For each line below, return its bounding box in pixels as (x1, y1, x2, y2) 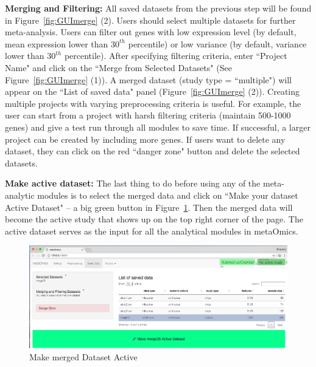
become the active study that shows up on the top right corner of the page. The (5, 213, 303, 225)
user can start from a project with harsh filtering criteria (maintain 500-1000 (5, 109, 291, 122)
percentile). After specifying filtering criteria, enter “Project (64, 49, 287, 62)
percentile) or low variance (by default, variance (128, 37, 307, 50)
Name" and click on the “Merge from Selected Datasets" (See (5, 61, 232, 74)
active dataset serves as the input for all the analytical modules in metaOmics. (5, 224, 298, 237)
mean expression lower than (5, 37, 108, 50)
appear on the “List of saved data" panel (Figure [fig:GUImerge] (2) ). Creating (5, 85, 300, 98)
